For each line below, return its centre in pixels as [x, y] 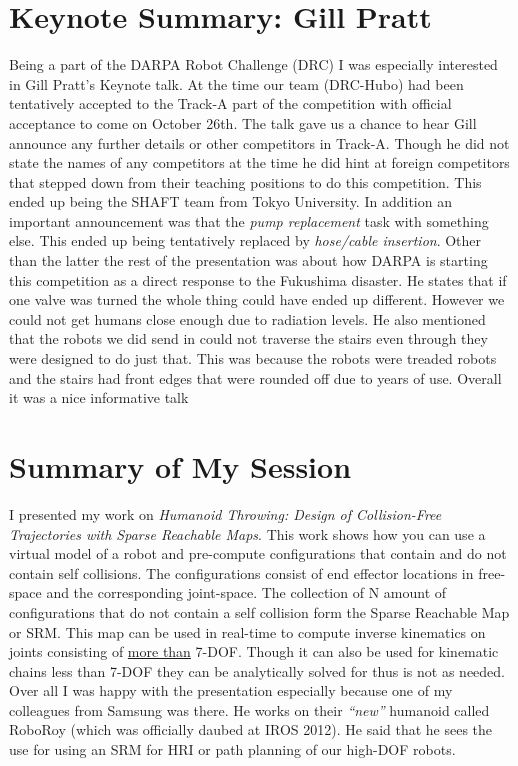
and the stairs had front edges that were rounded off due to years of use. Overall [255, 377]
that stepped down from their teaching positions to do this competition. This [245, 181]
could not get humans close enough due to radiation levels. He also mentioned [247, 318]
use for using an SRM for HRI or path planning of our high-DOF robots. [232, 749]
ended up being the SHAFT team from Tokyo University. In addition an [230, 201]
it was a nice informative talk [99, 397]
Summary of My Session [180, 466]
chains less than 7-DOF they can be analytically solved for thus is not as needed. [257, 670]
